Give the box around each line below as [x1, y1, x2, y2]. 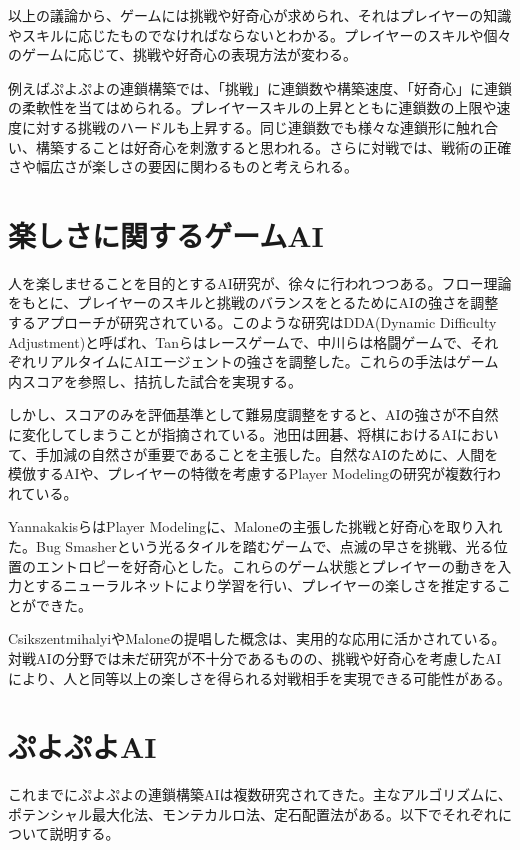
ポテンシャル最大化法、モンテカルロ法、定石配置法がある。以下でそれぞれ [8, 803, 498, 824]
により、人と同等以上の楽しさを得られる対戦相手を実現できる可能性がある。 [8, 667, 511, 688]
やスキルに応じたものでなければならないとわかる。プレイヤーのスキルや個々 [8, 24, 512, 45]
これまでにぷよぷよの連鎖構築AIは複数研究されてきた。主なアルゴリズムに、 [8, 784, 512, 805]
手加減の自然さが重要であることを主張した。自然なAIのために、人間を [35, 443, 499, 464]
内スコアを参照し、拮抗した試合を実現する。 [8, 370, 302, 391]
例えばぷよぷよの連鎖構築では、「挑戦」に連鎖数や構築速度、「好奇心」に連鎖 [8, 77, 512, 98]
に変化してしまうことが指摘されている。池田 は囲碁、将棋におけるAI [8, 424, 457, 445]
